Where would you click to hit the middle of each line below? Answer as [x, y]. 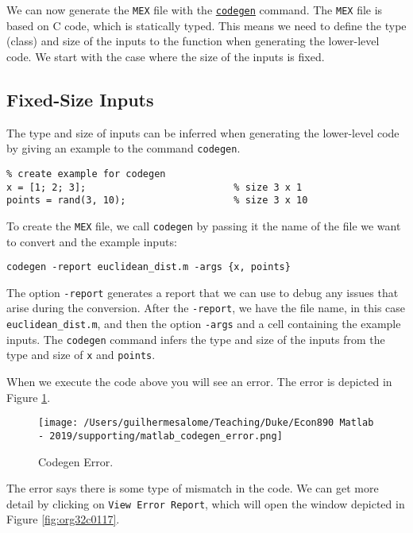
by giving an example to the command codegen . [124, 148]
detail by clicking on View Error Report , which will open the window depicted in [206, 503]
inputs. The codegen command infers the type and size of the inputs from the [196, 339]
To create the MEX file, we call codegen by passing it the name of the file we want [204, 225]
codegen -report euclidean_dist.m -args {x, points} [149, 267]
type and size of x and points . [81, 355]
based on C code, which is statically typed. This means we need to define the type [206, 25]
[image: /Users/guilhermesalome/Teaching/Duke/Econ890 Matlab [206, 423]
